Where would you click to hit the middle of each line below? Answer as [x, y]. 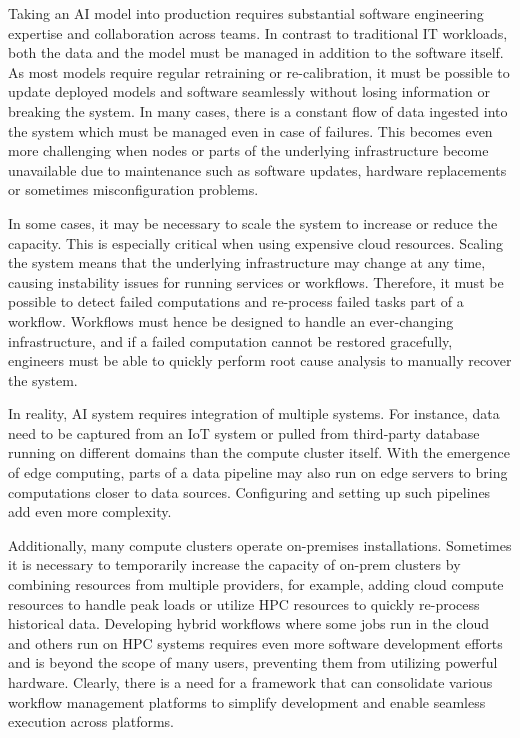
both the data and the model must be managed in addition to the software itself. [256, 52]
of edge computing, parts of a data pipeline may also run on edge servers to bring [258, 472]
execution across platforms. [91, 721]
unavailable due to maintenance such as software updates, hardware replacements [257, 169]
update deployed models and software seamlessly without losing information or [249, 91]
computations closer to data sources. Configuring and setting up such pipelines [249, 491]
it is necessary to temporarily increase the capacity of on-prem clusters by [234, 564]
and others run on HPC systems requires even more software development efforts [255, 642]
